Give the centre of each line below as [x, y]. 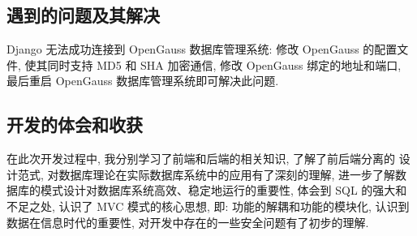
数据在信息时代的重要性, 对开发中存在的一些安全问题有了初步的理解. [188, 222]
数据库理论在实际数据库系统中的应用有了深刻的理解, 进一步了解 [227, 174]
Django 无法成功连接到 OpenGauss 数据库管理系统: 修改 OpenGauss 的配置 [202, 49]
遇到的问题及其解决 [83, 15]
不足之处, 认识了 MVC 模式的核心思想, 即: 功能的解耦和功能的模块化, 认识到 [208, 206]
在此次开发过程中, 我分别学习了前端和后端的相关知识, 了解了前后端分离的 [201, 159]
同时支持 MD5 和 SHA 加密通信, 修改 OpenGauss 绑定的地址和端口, [224, 64]
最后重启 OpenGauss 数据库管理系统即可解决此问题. [143, 81]
